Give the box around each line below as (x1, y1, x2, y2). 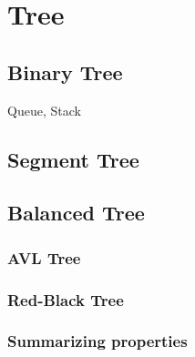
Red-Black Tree (7, 288, 124, 311)
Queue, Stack (7, 100, 81, 119)
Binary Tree (7, 57, 123, 86)
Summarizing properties (7, 330, 188, 352)
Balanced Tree (7, 199, 145, 227)
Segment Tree (7, 145, 139, 173)
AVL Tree (7, 246, 81, 269)
